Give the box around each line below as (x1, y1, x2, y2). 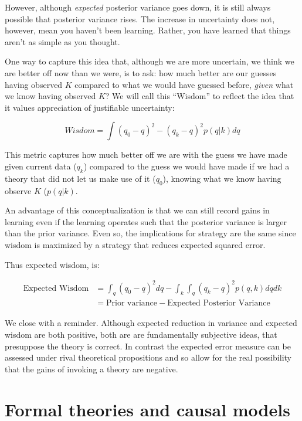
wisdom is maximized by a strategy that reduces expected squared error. (5, 238, 266, 250)
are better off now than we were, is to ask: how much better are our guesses (5, 66, 277, 79)
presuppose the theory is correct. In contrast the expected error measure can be (5, 339, 291, 352)
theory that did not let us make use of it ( (5, 172, 156, 184)
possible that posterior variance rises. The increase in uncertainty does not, (5, 12, 275, 25)
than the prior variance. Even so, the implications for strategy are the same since (5, 227, 296, 239)
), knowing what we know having (162, 172, 281, 184)
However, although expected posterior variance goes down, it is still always (5, 1, 271, 13)
